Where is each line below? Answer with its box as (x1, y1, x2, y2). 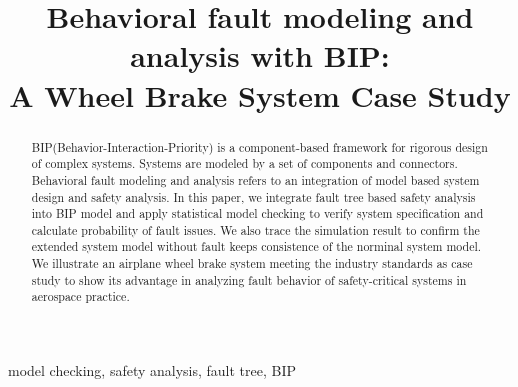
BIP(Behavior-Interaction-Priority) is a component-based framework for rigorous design (31, 138, 488, 155)
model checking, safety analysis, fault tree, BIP (8, 360, 297, 381)
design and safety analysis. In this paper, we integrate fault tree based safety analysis (31, 188, 476, 205)
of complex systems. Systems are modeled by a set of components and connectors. (31, 155, 458, 172)
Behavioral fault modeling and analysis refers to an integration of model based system (31, 171, 480, 188)
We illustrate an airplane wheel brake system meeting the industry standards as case (31, 255, 473, 272)
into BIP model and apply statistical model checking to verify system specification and (31, 205, 484, 222)
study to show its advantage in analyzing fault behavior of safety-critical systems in (31, 271, 467, 288)
